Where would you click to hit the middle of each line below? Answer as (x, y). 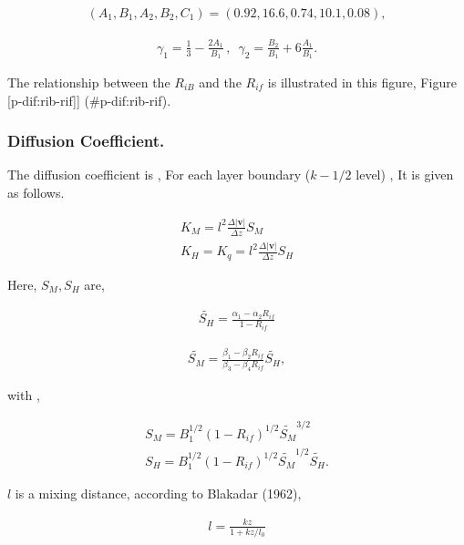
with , (24, 395)
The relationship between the (89, 82)
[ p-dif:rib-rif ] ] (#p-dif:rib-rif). (89, 100)
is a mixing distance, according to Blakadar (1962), (158, 494)
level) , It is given (405, 175)
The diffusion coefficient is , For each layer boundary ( (159, 175)
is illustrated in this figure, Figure (362, 82)
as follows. (36, 193)
